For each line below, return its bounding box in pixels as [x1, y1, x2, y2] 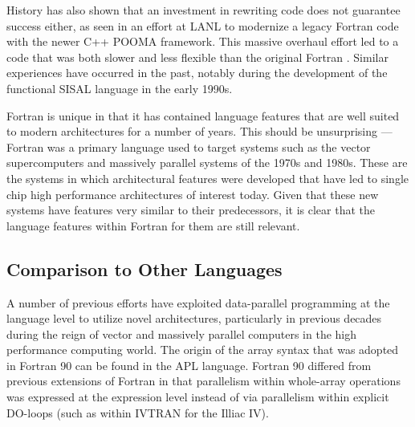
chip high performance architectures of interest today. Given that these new [6, 185, 379, 202]
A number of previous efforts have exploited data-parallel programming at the [6, 294, 390, 311]
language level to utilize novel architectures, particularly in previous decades [6, 310, 382, 327]
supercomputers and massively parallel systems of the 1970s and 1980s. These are [6, 154, 408, 171]
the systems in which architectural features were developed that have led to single [6, 169, 409, 186]
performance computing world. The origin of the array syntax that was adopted [6, 341, 399, 358]
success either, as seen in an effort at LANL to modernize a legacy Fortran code [6, 17, 399, 34]
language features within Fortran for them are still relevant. [6, 217, 300, 234]
